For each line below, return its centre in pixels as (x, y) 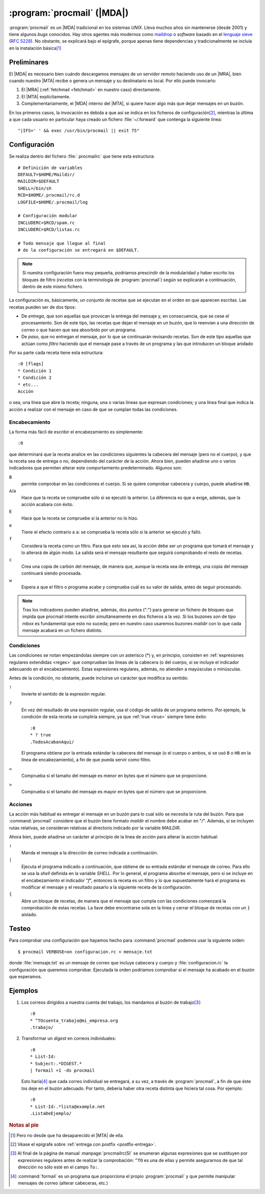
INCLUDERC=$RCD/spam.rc (46, 223)
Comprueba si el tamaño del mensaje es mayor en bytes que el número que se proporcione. (114, 791)
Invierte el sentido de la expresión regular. (64, 694)
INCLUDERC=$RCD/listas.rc (49, 230)
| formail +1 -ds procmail (63, 1070)
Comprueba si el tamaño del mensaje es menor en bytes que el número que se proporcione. (115, 776)
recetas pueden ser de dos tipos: (42, 307)
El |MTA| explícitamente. (46, 96)
